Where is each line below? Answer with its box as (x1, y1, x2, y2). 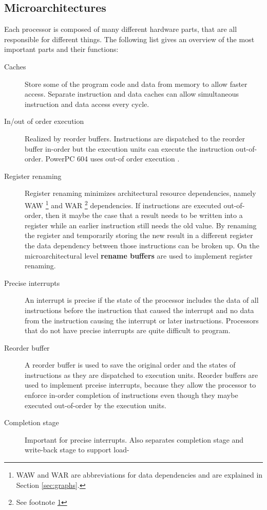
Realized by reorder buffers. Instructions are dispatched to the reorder (25, 133, 245, 143)
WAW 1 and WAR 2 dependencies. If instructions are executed (25, 198, 221, 210)
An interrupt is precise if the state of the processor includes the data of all (25, 295, 259, 305)
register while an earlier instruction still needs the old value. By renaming (25, 220, 257, 230)
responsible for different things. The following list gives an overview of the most (4, 33, 255, 44)
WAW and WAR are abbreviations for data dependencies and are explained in (16, 469, 263, 480)
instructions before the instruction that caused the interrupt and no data (25, 304, 254, 315)
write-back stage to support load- (25, 444, 129, 455)
